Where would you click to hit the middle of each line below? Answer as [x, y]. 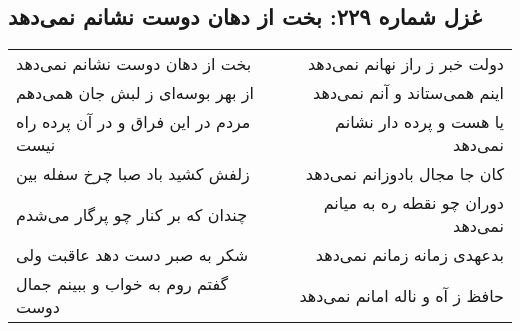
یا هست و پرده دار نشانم [419, 122]
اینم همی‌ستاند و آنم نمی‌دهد [408, 93]
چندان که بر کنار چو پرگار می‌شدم [132, 214]
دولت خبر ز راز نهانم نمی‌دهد [405, 64]
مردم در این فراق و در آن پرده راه [133, 122]
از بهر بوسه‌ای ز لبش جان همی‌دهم [135, 93]
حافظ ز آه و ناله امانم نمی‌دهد [401, 295]
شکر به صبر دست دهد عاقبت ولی [132, 255]
